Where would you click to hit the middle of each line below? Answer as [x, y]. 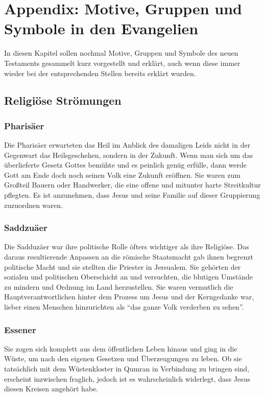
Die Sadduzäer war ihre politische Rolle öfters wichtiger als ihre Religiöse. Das [127, 247]
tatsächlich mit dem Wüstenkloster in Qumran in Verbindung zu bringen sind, [127, 369]
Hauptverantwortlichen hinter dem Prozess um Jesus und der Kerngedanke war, [129, 297]
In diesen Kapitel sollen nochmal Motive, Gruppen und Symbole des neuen [121, 53]
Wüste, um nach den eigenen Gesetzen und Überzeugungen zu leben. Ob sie [123, 358]
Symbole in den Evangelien [101, 28]
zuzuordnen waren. [33, 205]
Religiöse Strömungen [63, 100]
